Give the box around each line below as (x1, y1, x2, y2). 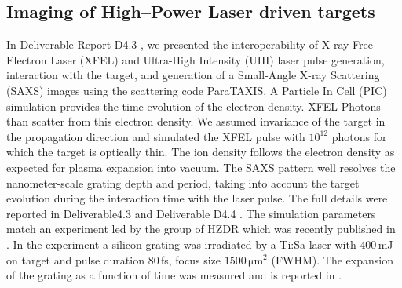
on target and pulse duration (6, 251, 144, 268)
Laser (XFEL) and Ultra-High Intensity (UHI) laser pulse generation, (50, 51, 385, 67)
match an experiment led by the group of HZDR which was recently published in (6, 221, 396, 237)
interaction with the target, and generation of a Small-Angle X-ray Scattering (6, 67, 380, 83)
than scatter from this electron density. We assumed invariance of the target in (6, 113, 386, 129)
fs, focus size (160, 251, 221, 268)
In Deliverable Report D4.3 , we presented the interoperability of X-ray (6, 36, 349, 53)
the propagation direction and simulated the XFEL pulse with (6, 128, 305, 144)
